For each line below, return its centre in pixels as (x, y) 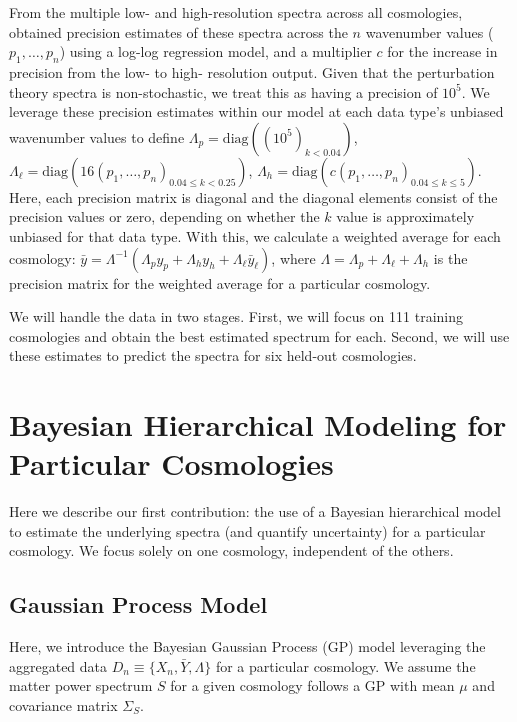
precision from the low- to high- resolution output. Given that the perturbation (252, 71)
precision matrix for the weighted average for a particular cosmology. (220, 282)
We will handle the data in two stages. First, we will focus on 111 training (236, 316)
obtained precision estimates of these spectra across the (178, 31)
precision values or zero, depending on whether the (164, 216)
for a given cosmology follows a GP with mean (312, 685)
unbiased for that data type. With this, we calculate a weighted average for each (255, 235)
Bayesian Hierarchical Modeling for (258, 424)
